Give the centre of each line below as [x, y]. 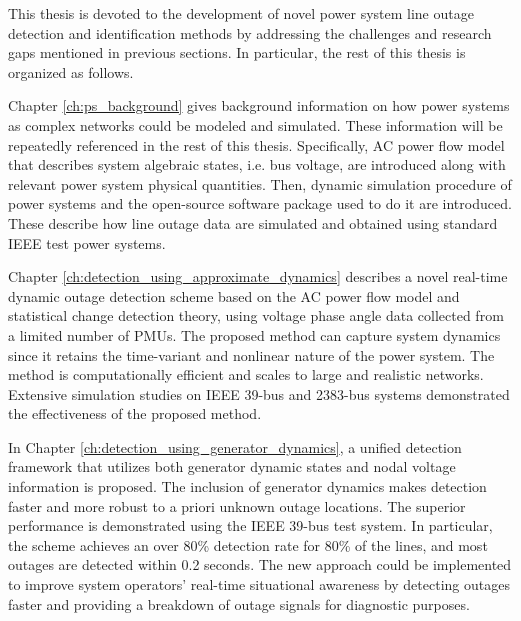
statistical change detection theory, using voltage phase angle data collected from [256, 315]
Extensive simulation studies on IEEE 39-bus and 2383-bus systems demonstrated [259, 393]
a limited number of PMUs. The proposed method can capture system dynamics [254, 334]
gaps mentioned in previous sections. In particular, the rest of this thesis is [237, 52]
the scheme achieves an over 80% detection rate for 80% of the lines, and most [248, 544]
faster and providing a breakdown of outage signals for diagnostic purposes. [239, 603]
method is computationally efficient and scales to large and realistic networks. [246, 374]
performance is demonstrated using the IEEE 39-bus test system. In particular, [250, 525]
